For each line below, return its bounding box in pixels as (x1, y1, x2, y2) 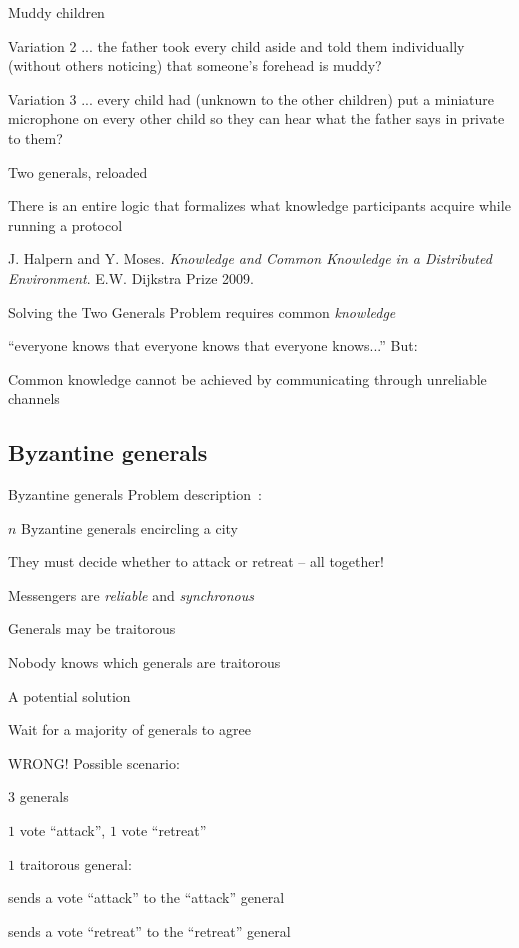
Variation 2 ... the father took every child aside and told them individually (8, 35, 465, 56)
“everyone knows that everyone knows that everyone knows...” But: (8, 335, 418, 356)
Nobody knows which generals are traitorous (8, 652, 281, 673)
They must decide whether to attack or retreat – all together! (8, 551, 384, 572)
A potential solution (8, 685, 131, 706)
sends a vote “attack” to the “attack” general (8, 887, 285, 908)
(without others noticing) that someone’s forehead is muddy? (8, 55, 382, 76)
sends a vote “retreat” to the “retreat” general (8, 920, 291, 941)
